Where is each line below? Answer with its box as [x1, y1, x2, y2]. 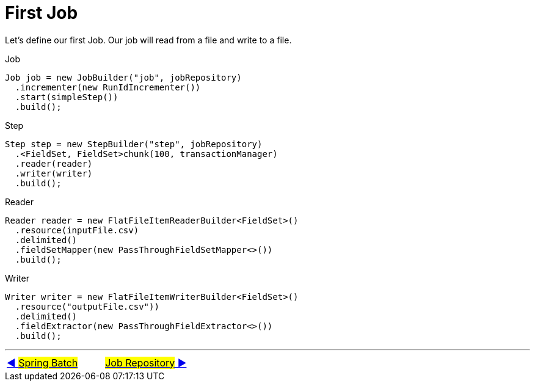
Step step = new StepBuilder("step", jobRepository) [5, 139, 263, 149]
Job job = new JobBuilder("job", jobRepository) [5, 72, 242, 82]
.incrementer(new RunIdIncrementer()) [15, 82, 201, 92]
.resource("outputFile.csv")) [15, 301, 159, 311]
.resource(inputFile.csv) [15, 225, 139, 235]
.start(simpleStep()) [15, 92, 118, 102]
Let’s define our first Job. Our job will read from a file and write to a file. [5, 34, 292, 45]
